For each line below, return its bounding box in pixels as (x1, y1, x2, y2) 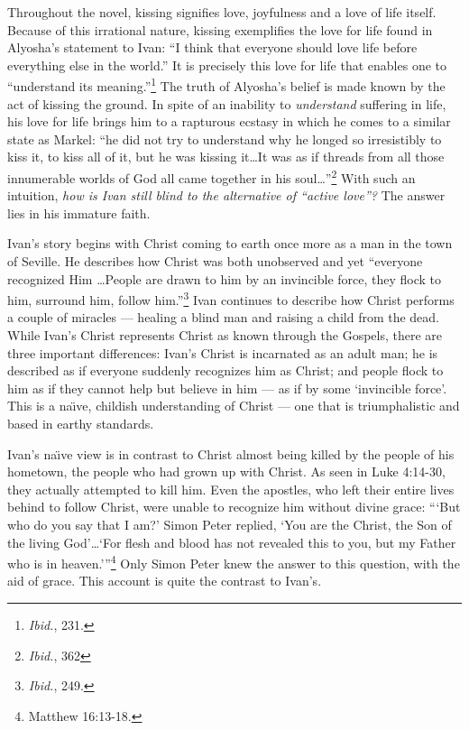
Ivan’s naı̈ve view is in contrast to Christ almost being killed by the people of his (7, 444, 455, 463)
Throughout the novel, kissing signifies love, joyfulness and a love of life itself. (7, 3, 437, 21)
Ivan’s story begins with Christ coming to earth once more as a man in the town (7, 234, 453, 253)
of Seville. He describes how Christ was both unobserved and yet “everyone (7, 252, 423, 271)
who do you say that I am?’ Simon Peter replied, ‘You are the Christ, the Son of (7, 515, 452, 533)
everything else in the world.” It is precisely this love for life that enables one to (7, 55, 447, 74)
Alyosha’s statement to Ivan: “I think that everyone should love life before (7, 38, 418, 57)
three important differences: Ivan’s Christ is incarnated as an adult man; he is (7, 343, 438, 362)
